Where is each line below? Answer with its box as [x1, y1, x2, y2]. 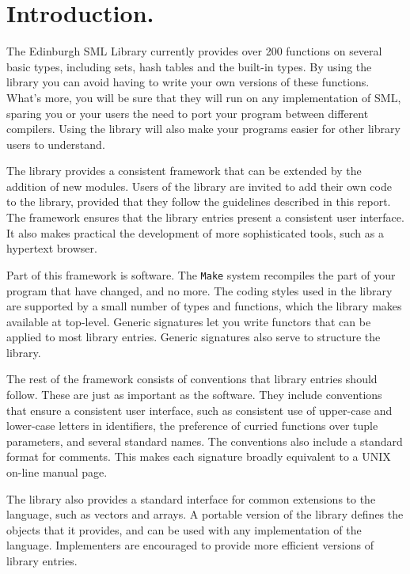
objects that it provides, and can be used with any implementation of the [6, 521, 362, 538]
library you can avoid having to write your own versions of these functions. [6, 74, 370, 90]
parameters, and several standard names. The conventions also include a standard [6, 432, 403, 449]
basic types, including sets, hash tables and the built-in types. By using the [6, 58, 372, 74]
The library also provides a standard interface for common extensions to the [6, 490, 376, 507]
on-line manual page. [6, 464, 108, 481]
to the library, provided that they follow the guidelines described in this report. [6, 193, 391, 210]
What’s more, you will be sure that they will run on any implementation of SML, [6, 89, 401, 105]
